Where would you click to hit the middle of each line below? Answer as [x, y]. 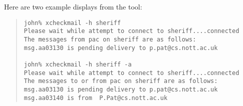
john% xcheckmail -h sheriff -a [78, 64]
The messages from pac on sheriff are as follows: [110, 39]
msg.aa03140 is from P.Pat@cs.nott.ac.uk [96, 98]
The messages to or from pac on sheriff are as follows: [121, 81]
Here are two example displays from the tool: [73, 6]
